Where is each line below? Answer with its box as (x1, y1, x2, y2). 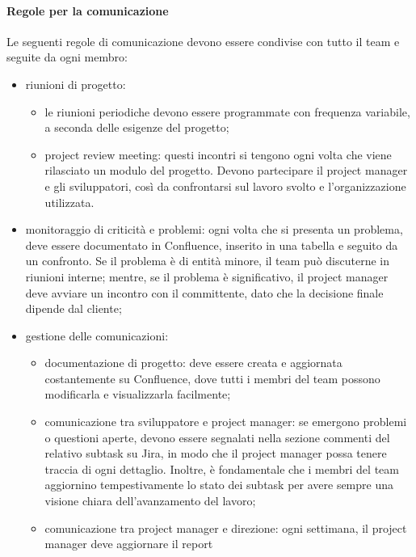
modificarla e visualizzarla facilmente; (44, 386, 231, 403)
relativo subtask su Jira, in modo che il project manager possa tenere (44, 445, 387, 462)
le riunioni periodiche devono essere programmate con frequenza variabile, (44, 103, 410, 120)
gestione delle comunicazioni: (25, 327, 169, 344)
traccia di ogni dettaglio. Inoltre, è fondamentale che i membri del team (44, 460, 399, 477)
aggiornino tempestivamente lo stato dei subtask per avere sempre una (44, 476, 393, 493)
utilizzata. (44, 193, 95, 210)
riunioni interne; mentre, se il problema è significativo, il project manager (25, 268, 389, 285)
